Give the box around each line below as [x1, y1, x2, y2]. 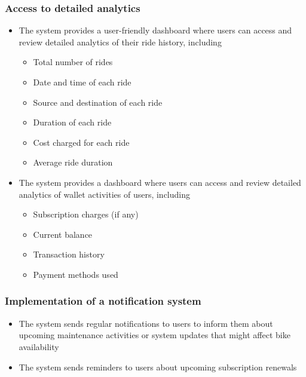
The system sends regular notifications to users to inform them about [19, 317, 273, 329]
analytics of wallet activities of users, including [19, 188, 190, 200]
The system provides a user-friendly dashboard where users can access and [19, 24, 292, 36]
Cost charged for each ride [33, 136, 130, 148]
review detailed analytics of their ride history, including [19, 35, 222, 48]
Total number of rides [33, 56, 113, 68]
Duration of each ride [33, 116, 112, 128]
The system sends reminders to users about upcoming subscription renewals [19, 360, 297, 373]
